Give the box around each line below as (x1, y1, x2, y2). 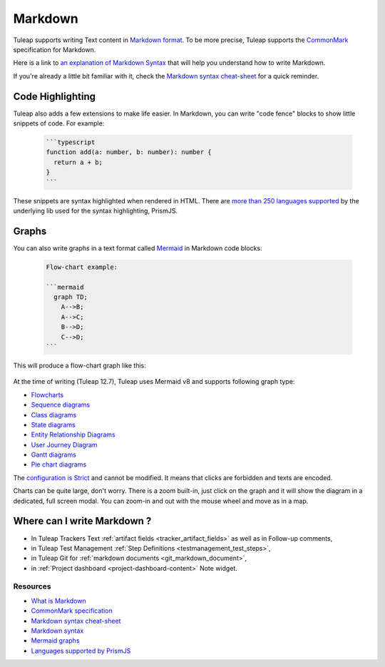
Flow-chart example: (46, 263, 118, 271)
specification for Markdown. (13, 45, 96, 54)
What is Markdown (31, 596, 86, 605)
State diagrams (31, 420, 76, 429)
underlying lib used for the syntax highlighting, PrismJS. (13, 206, 178, 215)
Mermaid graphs (31, 636, 80, 645)
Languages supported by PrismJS (31, 646, 131, 655)
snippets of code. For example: (13, 119, 105, 128)
